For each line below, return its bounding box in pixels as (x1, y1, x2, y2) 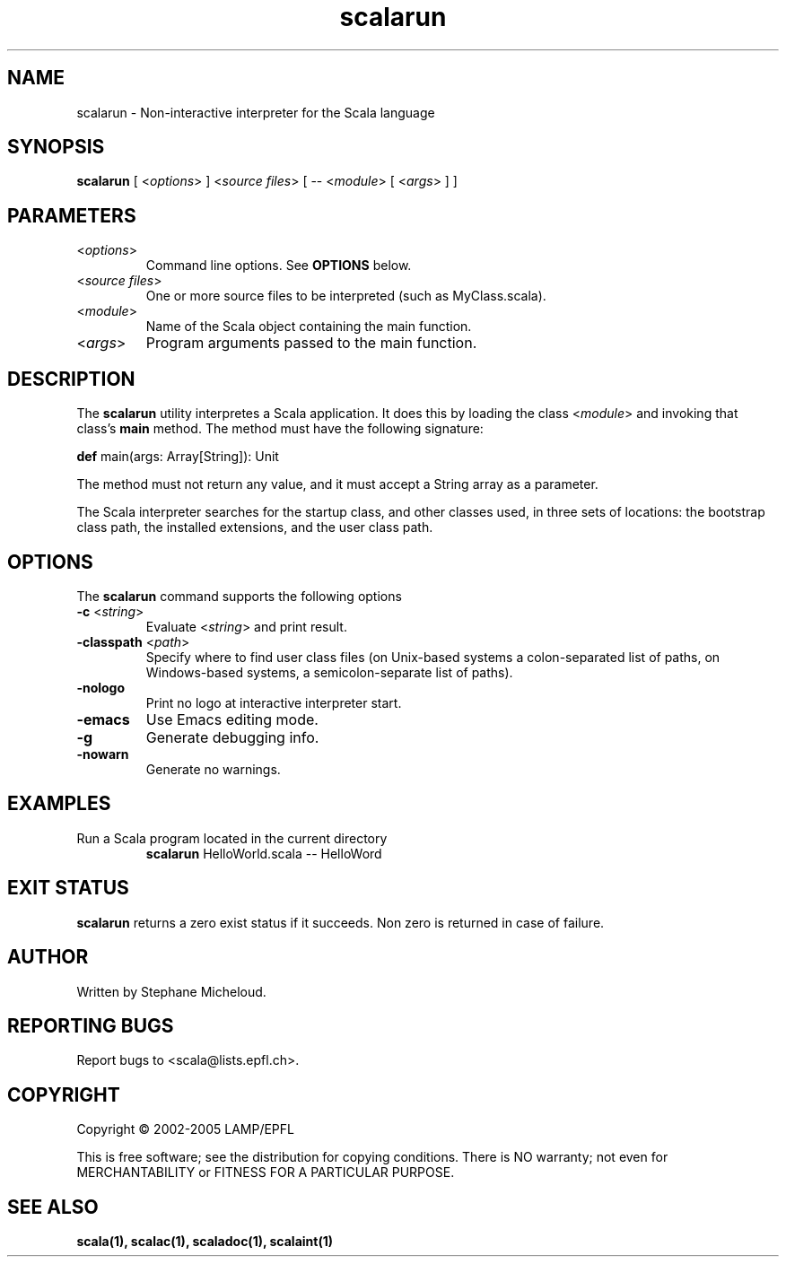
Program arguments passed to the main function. (145, 334, 477, 353)
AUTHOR (7, 946, 89, 969)
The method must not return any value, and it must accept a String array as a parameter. (76, 476, 598, 493)
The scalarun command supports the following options (76, 588, 402, 604)
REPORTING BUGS (7, 1014, 174, 1037)
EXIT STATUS (7, 876, 129, 900)
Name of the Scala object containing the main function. (145, 318, 472, 335)
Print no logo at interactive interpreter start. (145, 694, 402, 710)
